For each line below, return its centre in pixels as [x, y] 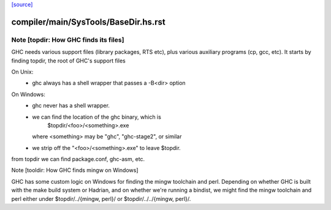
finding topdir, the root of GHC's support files [68, 61]
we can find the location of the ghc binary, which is [97, 117]
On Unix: [22, 72]
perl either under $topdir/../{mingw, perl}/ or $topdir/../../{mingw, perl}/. [101, 198]
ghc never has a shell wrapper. [71, 106]
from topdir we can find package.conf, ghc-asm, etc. [78, 159]
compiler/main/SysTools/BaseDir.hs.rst [88, 22]
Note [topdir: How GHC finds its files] [68, 40]
